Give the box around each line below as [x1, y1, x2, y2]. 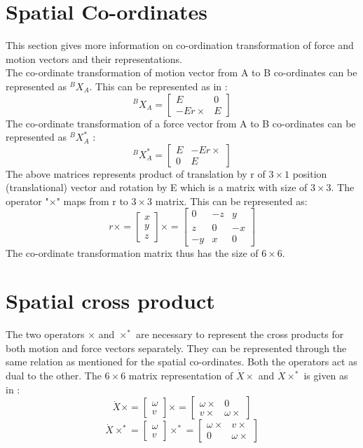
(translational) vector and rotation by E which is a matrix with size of [6, 180, 308, 195]
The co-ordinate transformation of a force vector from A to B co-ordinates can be [6, 115, 356, 130]
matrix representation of [128, 368, 233, 383]
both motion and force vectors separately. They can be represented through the [6, 340, 347, 355]
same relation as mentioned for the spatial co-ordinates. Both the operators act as [6, 354, 357, 369]
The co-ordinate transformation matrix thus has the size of [6, 245, 259, 260]
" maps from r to [56, 193, 128, 208]
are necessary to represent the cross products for [135, 327, 344, 342]
